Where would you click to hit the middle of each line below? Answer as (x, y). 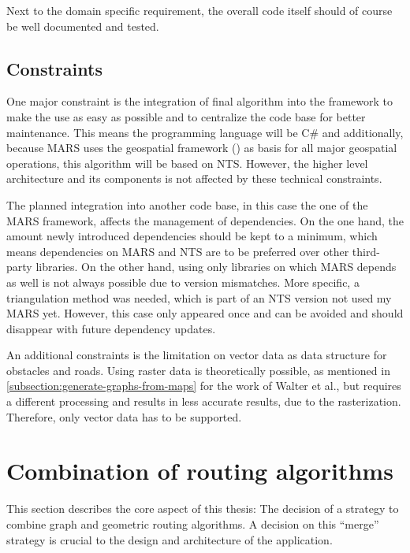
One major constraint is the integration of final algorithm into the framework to (200, 101)
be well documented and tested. (83, 26)
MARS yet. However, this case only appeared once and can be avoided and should (205, 313)
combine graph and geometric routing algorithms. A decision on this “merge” (193, 523)
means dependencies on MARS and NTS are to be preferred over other (178, 251)
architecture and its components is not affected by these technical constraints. (194, 178)
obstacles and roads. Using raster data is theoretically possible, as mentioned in (198, 370)
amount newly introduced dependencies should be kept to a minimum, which (192, 236)
